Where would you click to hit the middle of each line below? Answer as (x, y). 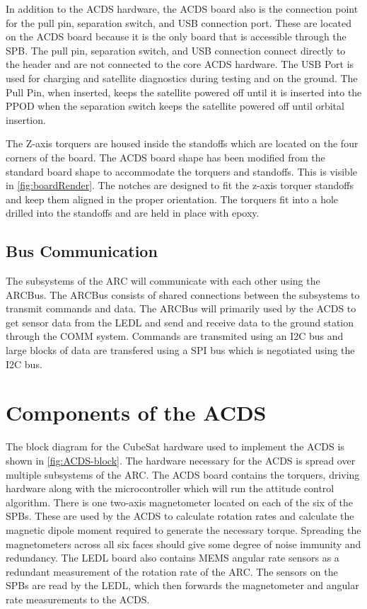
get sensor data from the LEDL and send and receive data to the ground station (180, 322)
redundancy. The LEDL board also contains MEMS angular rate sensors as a (173, 558)
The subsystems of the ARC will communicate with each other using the (163, 281)
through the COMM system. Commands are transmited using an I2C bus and (175, 336)
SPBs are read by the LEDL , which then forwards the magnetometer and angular (182, 585)
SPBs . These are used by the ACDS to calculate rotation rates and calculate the (180, 516)
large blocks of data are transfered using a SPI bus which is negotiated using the (180, 350)
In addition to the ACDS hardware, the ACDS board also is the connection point (182, 8)
